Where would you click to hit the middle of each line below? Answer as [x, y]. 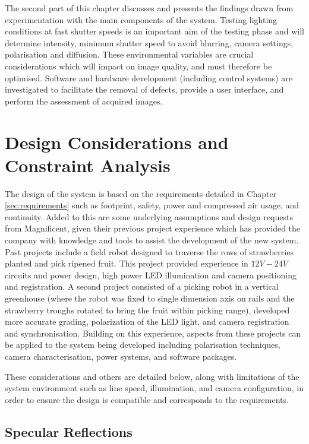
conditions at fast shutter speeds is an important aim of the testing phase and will [154, 31]
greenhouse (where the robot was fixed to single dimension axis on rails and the [150, 298]
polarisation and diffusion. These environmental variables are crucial [129, 54]
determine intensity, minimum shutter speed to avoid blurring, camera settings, [149, 42]
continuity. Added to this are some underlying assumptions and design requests [149, 216]
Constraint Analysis [88, 165]
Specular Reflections [69, 431]
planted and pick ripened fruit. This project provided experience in [127, 263]
